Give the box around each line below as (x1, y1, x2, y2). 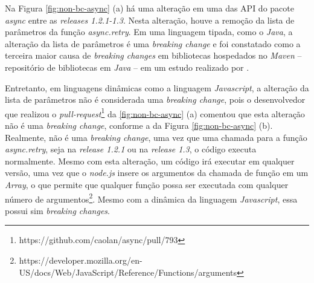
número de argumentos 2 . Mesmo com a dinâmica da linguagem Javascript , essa (5, 190, 298, 205)
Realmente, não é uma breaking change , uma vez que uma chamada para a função (5, 131, 307, 143)
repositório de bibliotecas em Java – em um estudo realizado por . (5, 60, 249, 73)
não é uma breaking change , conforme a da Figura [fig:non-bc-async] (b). (5, 119, 273, 131)
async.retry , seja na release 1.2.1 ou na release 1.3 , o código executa (5, 143, 257, 155)
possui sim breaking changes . (5, 204, 110, 216)
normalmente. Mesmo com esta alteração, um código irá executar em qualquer (5, 154, 295, 167)
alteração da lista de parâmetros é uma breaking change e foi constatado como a (5, 37, 301, 50)
